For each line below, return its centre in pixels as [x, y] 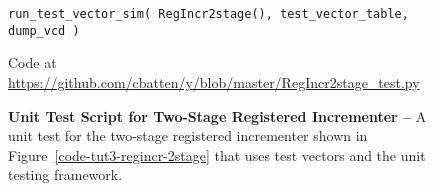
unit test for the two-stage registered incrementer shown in [188, 135]
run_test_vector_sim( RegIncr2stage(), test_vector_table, [208, 14]
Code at [32, 62]
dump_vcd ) [44, 30]
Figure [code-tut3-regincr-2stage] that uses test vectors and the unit [217, 154]
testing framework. [65, 174]
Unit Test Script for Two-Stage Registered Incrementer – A [217, 115]
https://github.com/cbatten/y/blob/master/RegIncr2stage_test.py [214, 81]
